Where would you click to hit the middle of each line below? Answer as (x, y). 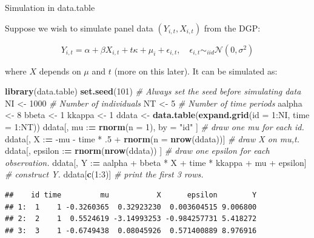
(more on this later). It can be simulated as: (196, 71)
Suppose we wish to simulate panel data (79, 28)
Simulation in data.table (50, 7)
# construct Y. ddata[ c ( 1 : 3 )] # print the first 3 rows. (104, 174)
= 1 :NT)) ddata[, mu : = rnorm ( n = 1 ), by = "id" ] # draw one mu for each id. (155, 126)
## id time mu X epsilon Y (131, 195)
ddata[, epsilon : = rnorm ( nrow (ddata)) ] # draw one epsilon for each (137, 150)
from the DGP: (232, 28)
